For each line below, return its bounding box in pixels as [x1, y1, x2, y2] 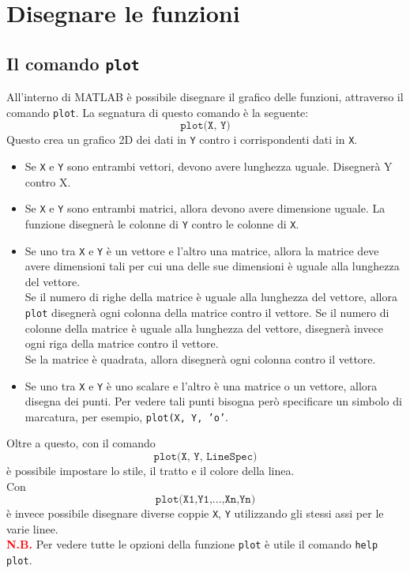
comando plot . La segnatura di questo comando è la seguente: [6, 104, 309, 120]
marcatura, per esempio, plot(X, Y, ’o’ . [24, 408, 228, 424]
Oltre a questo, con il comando [6, 435, 156, 451]
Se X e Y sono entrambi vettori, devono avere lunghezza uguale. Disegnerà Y [24, 158, 393, 175]
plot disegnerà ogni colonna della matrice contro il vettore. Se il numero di [24, 304, 389, 321]
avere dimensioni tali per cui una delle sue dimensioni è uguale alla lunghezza [24, 258, 400, 274]
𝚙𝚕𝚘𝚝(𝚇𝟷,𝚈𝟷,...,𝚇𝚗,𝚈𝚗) [155, 494, 256, 506]
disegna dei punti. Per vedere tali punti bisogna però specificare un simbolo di [24, 393, 402, 409]
